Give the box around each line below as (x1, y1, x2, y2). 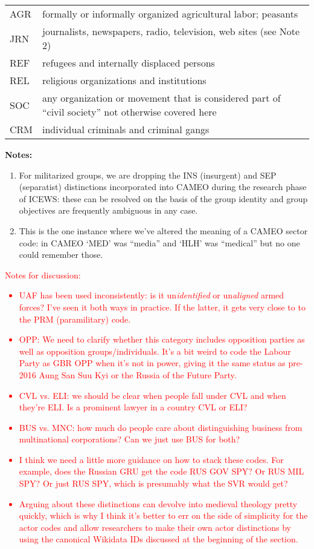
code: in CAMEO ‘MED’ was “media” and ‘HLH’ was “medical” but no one (19, 236, 300, 249)
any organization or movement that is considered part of (42, 91, 281, 105)
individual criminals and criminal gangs (42, 122, 210, 136)
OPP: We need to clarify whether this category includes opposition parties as (19, 333, 305, 346)
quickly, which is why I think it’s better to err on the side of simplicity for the (19, 509, 308, 522)
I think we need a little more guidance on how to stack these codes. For (19, 453, 284, 465)
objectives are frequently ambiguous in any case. (19, 204, 198, 217)
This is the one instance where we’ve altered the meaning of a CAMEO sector (19, 224, 308, 237)
